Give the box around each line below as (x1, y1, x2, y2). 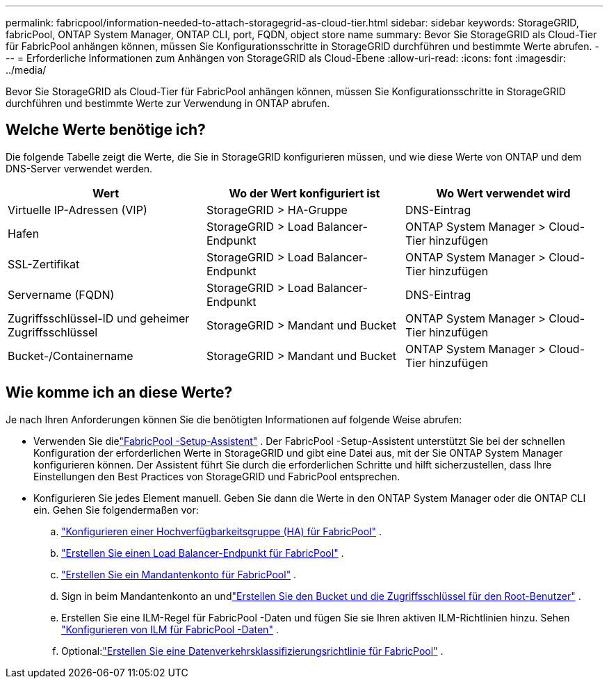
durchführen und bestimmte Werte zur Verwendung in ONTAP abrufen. (6, 97, 330, 109)
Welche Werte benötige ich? (6, 121, 206, 139)
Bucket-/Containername (8, 348, 133, 363)
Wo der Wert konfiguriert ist (229, 186, 380, 200)
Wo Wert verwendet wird (436, 186, 571, 200)
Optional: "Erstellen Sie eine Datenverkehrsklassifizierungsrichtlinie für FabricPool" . (61, 644, 444, 657)
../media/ (6, 64, 47, 76)
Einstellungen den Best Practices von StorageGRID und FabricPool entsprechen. (33, 470, 400, 482)
